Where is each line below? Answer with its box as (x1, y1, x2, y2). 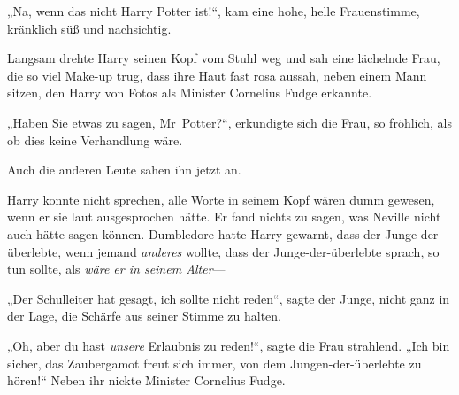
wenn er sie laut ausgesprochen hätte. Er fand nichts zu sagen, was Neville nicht (7, 207, 441, 226)
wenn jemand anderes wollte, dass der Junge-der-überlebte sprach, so (65, 242, 440, 260)
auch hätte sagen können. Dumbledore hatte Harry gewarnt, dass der (7, 224, 381, 243)
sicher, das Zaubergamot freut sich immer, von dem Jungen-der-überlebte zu (7, 353, 422, 372)
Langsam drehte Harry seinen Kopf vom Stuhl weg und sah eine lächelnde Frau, (7, 49, 440, 67)
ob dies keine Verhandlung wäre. (7, 130, 183, 149)
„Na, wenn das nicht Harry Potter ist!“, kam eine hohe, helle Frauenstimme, (7, 2, 420, 19)
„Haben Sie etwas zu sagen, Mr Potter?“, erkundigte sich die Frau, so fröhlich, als (7, 112, 453, 131)
